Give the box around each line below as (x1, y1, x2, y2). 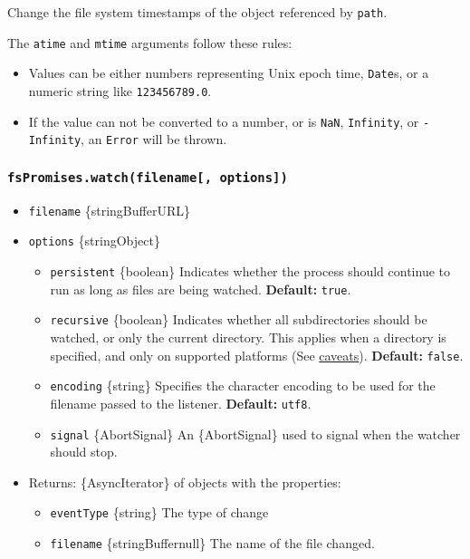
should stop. (50, 442, 118, 461)
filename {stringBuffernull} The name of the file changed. (50, 534, 375, 553)
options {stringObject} (28, 231, 160, 250)
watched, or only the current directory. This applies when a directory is (50, 328, 446, 346)
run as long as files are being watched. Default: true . (50, 279, 351, 298)
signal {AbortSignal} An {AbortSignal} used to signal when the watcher (50, 424, 461, 443)
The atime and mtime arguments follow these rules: (7, 33, 293, 52)
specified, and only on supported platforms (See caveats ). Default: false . (50, 345, 464, 364)
